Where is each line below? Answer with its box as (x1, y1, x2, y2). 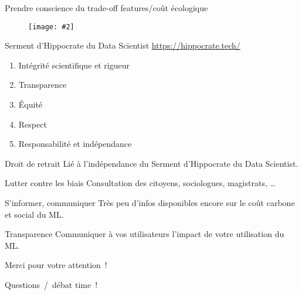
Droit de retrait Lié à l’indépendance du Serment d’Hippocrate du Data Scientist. (5, 157, 298, 169)
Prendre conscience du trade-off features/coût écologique (5, 2, 208, 13)
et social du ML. (5, 208, 64, 220)
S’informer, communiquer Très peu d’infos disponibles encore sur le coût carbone (5, 197, 295, 208)
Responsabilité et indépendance (18, 138, 132, 150)
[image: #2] (28, 22, 74, 31)
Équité (18, 98, 43, 111)
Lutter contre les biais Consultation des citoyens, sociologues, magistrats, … (5, 177, 276, 189)
